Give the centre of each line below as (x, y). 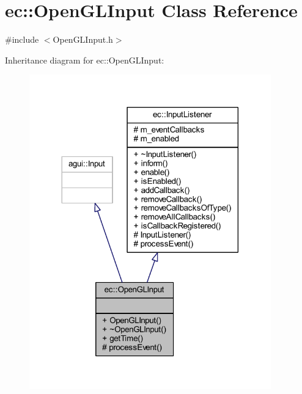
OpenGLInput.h (83, 39)
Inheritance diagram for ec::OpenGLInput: (85, 60)
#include (22, 39)
